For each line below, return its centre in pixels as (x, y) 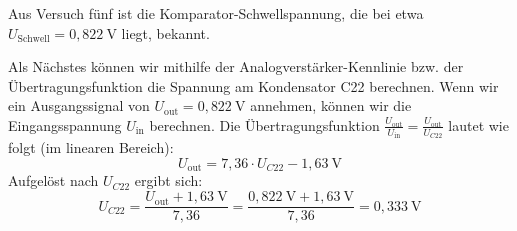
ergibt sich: (168, 180)
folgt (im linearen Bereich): (91, 147)
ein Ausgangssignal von (79, 105)
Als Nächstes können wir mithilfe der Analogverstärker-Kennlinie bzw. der (236, 66)
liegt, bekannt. (165, 32)
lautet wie (478, 124)
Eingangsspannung (65, 124)
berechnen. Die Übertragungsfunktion (264, 124)
